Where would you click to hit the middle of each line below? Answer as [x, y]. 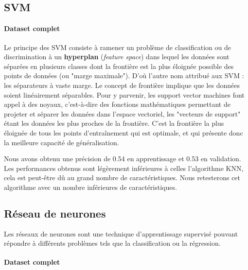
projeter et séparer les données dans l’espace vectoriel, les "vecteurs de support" [122, 113]
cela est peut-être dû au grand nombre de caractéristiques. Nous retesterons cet [122, 177]
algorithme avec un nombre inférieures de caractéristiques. [90, 187]
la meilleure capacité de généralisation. [62, 142]
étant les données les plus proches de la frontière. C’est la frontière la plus [114, 123]
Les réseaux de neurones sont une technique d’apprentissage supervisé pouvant [121, 233]
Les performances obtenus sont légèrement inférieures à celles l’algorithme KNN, [124, 168]
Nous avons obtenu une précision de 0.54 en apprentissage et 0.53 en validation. [123, 159]
